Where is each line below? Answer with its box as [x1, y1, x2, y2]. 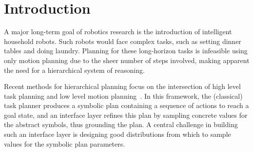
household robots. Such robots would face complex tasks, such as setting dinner [4, 36, 241, 46]
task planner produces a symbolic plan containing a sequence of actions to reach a [4, 100, 249, 110]
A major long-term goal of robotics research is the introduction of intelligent [4, 26, 232, 37]
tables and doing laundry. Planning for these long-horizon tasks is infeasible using [4, 45, 248, 56]
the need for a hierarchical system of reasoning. [4, 65, 145, 75]
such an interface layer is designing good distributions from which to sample [4, 129, 231, 139]
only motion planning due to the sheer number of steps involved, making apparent [4, 55, 250, 65]
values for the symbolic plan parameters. [4, 138, 125, 149]
